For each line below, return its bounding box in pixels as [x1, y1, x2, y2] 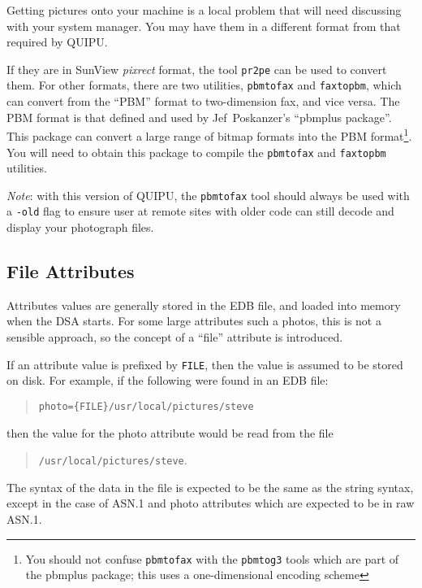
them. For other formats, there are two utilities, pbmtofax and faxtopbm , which [6, 76, 402, 94]
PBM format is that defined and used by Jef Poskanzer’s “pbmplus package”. [6, 108, 392, 125]
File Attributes [6, 259, 135, 284]
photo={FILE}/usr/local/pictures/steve [38, 400, 254, 412]
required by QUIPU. [6, 33, 108, 50]
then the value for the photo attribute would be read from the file [6, 424, 334, 441]
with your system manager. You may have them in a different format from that [6, 17, 401, 34]
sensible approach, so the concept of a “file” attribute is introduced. [6, 329, 343, 346]
